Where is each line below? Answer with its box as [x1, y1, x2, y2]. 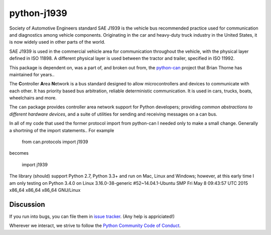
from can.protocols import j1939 [22, 139, 88, 145]
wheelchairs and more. [9, 95, 57, 101]
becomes [9, 150, 29, 156]
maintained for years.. [9, 71, 55, 77]
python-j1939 [9, 8, 68, 19]
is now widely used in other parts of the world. [9, 39, 105, 45]
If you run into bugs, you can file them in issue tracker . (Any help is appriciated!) [9, 213, 175, 219]
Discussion [9, 200, 45, 208]
